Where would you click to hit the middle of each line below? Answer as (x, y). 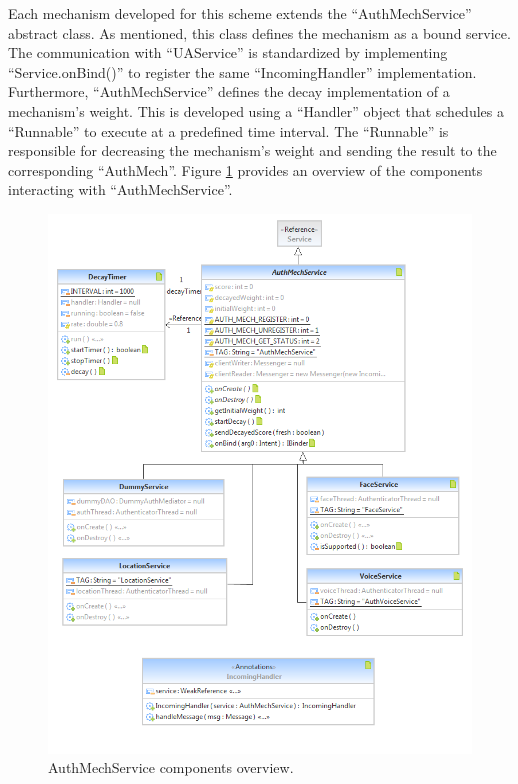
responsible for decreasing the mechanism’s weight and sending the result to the (252, 150)
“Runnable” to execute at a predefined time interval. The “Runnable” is (228, 130)
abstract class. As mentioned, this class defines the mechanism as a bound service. (259, 32)
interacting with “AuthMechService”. (120, 189)
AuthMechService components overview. (171, 767)
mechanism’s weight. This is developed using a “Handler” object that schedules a (256, 110)
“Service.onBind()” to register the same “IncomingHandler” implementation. (242, 71)
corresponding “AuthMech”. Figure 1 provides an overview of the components (245, 169)
